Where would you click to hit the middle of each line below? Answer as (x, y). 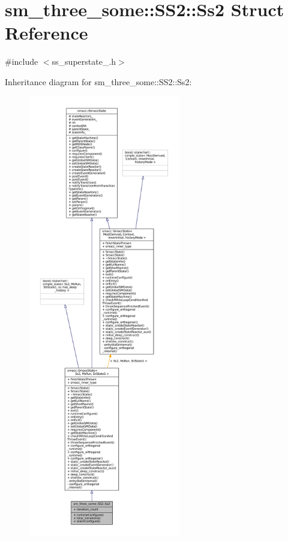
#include (22, 61)
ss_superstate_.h (84, 61)
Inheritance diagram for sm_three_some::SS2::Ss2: (98, 81)
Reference (46, 33)
